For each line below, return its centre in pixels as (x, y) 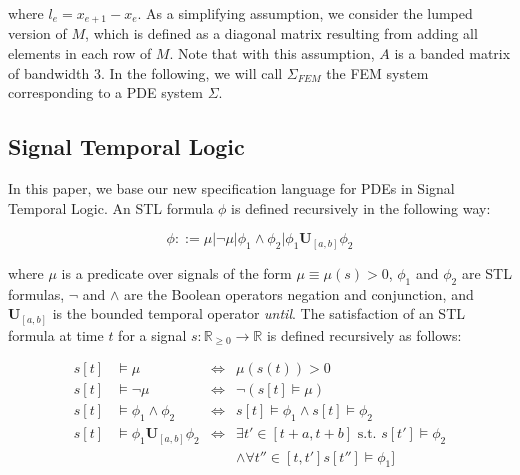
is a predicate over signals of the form (176, 272)
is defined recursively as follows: (364, 334)
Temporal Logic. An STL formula (111, 207)
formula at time (56, 334)
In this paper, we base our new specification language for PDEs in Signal (231, 188)
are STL (486, 272)
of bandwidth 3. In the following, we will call (145, 72)
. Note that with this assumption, (272, 53)
